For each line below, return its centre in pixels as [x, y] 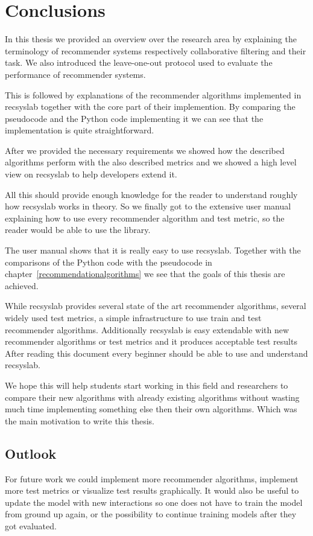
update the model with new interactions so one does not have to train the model [154, 502]
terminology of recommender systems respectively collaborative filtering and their [156, 50]
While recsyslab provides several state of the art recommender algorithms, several [156, 306]
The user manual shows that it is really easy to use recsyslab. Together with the [153, 250]
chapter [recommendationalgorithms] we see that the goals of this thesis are [145, 274]
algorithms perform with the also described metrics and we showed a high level [151, 162]
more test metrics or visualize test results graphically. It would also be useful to [152, 490]
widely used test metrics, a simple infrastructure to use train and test [133, 317]
